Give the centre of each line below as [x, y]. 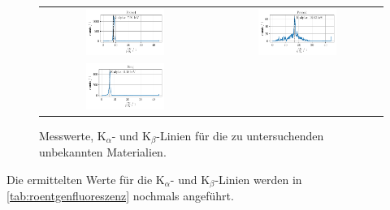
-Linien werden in [258, 179]
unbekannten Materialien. [103, 152]
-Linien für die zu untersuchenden [240, 135]
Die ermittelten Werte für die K [86, 179]
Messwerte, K [73, 135]
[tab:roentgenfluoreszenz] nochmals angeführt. [120, 196]
